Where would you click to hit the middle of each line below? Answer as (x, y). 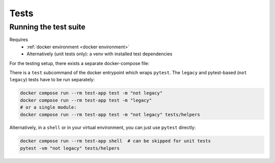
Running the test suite (48, 27)
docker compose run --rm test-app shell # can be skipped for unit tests (116, 141)
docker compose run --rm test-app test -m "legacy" (86, 100)
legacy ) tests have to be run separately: (52, 80)
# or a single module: (48, 107)
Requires (19, 40)
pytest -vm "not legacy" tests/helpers (70, 148)
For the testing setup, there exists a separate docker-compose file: (79, 63)
